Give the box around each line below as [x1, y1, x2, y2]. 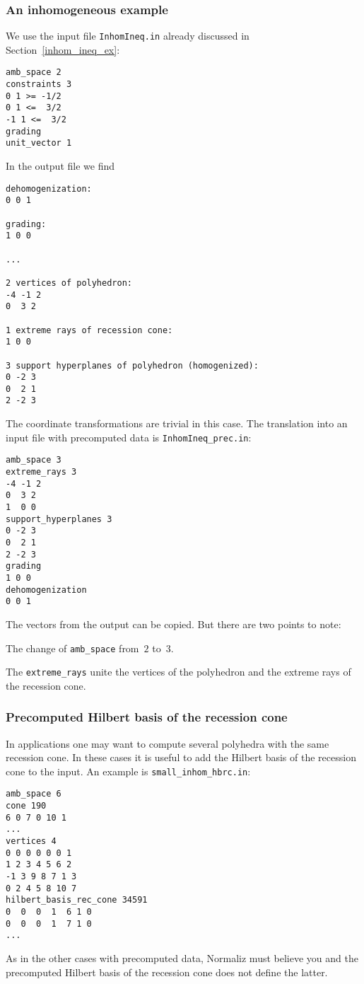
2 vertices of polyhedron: [6, 277, 132, 288]
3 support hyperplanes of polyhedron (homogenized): [6, 360, 259, 371]
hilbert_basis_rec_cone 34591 [6, 895, 148, 905]
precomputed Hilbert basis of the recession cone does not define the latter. [6, 964, 328, 979]
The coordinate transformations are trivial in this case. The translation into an [6, 416, 348, 431]
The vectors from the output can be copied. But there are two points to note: [6, 616, 341, 631]
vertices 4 [6, 836, 57, 847]
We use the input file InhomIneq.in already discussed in [6, 28, 249, 43]
